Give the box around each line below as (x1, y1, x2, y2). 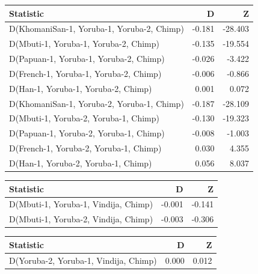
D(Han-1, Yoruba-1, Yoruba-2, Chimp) (9, 82, 152, 94)
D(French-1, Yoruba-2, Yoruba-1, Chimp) (9, 142, 162, 154)
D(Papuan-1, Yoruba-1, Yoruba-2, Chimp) (9, 52, 165, 65)
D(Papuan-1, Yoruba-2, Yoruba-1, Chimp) (9, 127, 165, 139)
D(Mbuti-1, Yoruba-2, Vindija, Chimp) (9, 213, 153, 225)
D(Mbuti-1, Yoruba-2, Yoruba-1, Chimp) (9, 112, 159, 124)
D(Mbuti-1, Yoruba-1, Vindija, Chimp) (9, 198, 153, 210)
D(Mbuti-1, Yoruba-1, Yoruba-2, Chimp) (9, 37, 159, 50)
